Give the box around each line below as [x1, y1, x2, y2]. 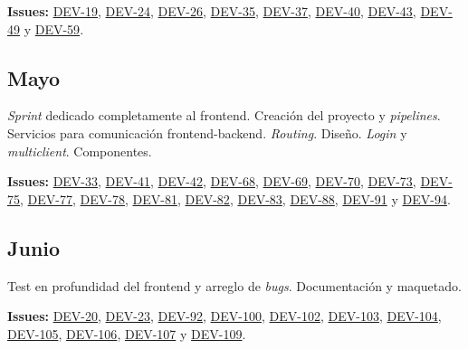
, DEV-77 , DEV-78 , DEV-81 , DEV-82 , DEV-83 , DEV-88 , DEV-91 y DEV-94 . [20, 189, 451, 208]
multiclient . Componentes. [7, 141, 152, 160]
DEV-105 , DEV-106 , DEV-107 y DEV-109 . [7, 324, 246, 343]
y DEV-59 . [24, 19, 84, 38]
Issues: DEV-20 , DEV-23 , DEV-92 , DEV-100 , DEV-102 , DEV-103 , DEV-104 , [7, 307, 442, 325]
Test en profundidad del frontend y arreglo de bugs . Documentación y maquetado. [7, 276, 462, 295]
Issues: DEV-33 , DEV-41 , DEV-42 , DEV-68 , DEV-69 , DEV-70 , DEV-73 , [7, 172, 416, 191]
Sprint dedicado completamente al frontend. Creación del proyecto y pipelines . [7, 106, 441, 125]
